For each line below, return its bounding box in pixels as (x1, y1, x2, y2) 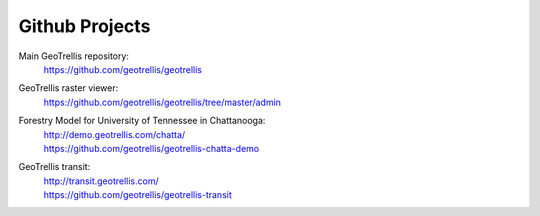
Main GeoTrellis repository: (18, 50, 130, 62)
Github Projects (18, 15, 151, 37)
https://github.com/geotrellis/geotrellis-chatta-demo (43, 142, 260, 154)
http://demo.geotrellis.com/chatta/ (43, 128, 186, 140)
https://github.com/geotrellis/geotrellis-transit (43, 189, 232, 201)
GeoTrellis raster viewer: (18, 82, 119, 94)
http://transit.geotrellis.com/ (43, 175, 159, 187)
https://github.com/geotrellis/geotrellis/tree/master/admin (43, 96, 282, 108)
